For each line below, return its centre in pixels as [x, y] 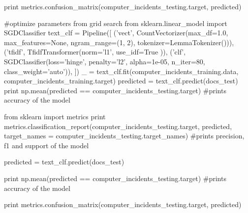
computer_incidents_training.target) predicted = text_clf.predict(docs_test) [121, 81]
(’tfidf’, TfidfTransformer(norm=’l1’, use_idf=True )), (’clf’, [95, 52]
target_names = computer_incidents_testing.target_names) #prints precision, [124, 136]
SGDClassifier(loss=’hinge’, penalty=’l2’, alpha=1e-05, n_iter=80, [105, 61]
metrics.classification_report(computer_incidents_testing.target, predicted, [118, 126]
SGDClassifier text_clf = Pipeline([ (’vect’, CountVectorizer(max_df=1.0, [116, 33]
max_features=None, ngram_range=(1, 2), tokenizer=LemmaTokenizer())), [119, 42]
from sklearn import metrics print [55, 116]
